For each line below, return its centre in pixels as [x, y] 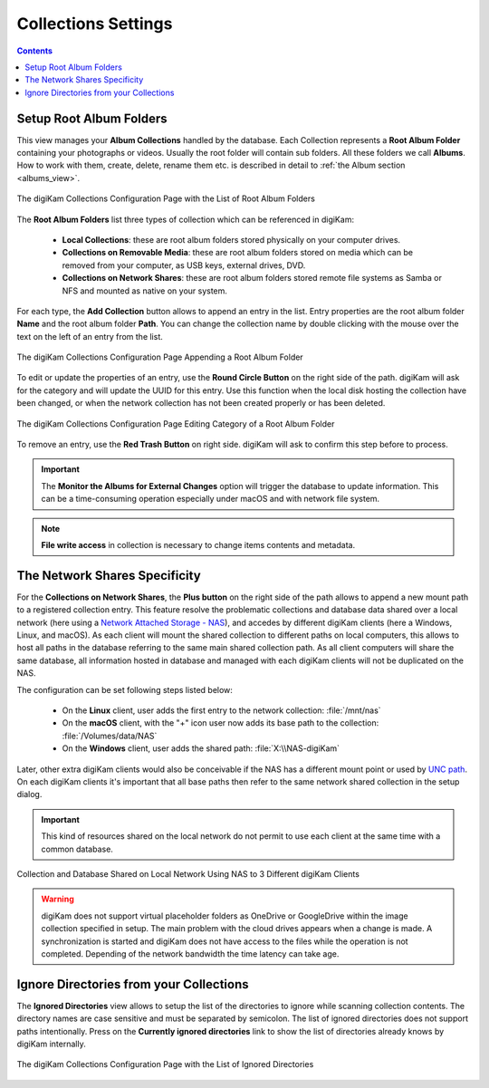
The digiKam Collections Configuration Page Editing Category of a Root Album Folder [176, 424]
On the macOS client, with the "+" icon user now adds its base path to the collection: [221, 723]
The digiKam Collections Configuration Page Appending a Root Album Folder [160, 357]
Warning [58, 899]
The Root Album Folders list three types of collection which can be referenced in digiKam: [186, 219]
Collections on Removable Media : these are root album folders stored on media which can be [238, 253]
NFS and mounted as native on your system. [145, 291]
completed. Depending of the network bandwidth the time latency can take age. [190, 953]
